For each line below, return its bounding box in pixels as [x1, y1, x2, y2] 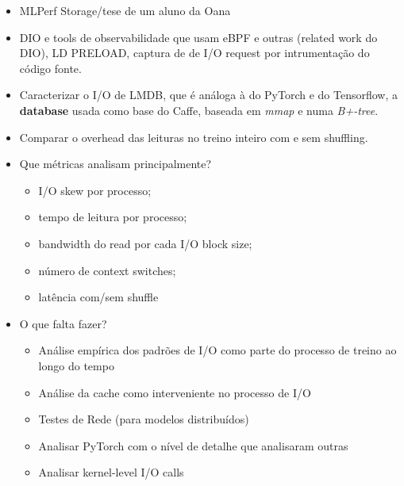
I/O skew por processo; [38, 182, 152, 198]
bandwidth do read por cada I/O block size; [38, 235, 252, 251]
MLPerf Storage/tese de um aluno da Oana [19, 2, 231, 18]
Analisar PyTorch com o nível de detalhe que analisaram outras [38, 437, 348, 453]
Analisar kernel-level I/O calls [38, 464, 184, 480]
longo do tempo [38, 357, 114, 373]
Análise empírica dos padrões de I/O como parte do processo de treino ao [38, 342, 397, 358]
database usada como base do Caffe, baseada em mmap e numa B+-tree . [19, 101, 379, 118]
